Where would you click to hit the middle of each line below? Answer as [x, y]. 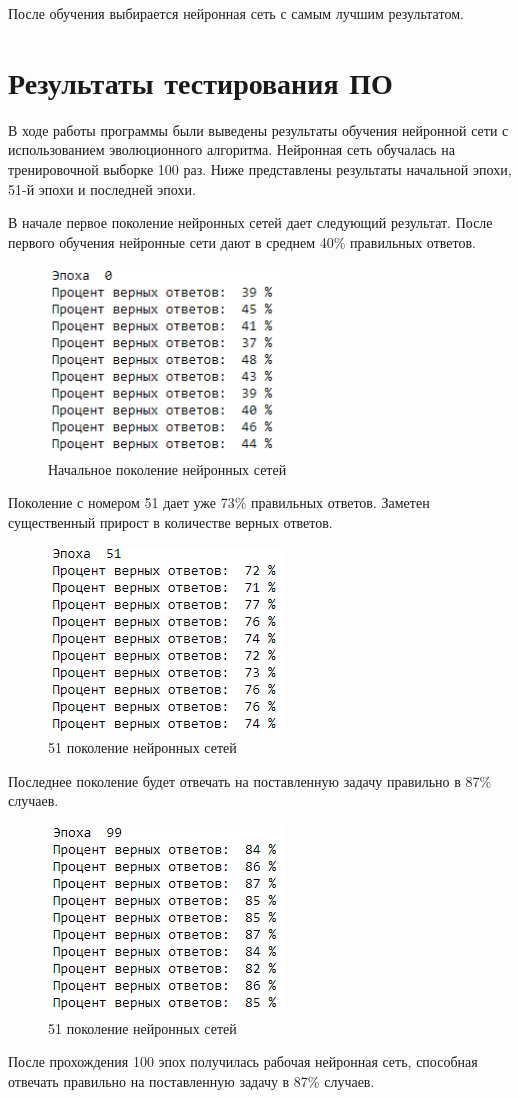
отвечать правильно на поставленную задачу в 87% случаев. [191, 1080]
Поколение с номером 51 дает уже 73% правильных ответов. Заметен [219, 502]
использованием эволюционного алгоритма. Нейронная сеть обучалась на [231, 149]
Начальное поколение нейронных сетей [167, 468]
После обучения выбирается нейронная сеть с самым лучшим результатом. [236, 13]
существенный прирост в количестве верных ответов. [170, 522]
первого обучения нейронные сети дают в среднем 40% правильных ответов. [242, 241]
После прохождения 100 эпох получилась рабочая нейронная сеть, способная [243, 1061]
